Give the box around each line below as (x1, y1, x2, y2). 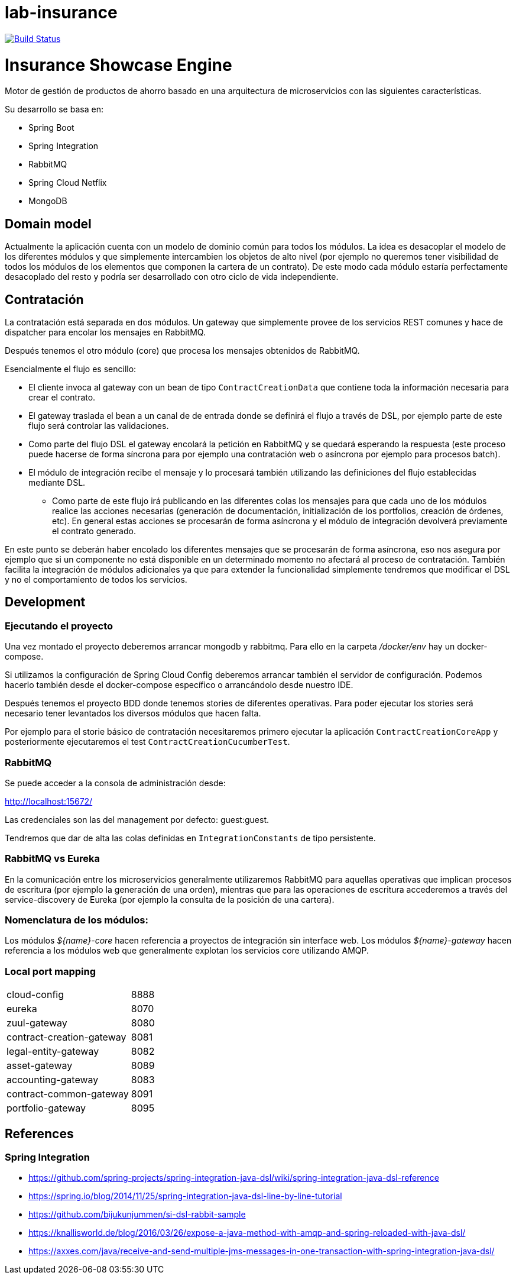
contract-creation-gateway (7, 1031, 126, 1044)
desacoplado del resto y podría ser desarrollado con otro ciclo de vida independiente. (5, 272, 339, 282)
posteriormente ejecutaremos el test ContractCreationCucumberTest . (5, 737, 290, 747)
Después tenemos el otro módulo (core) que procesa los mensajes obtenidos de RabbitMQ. (5, 345, 360, 356)
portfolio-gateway (7, 1102, 86, 1115)
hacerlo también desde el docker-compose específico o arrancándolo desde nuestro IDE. (5, 680, 353, 690)
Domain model (5, 216, 92, 231)
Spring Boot (28, 122, 74, 133)
